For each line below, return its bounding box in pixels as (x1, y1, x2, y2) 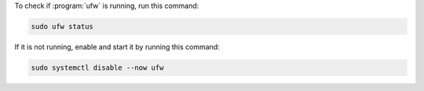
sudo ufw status (31, 22, 94, 31)
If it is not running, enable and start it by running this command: (14, 42, 220, 51)
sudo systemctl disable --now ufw (31, 63, 164, 72)
